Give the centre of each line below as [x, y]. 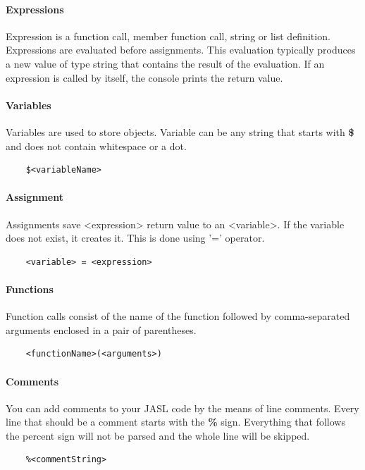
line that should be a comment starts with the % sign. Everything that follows [175, 422]
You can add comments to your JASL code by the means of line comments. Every [182, 408]
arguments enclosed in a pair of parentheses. [101, 329]
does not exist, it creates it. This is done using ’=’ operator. [135, 238]
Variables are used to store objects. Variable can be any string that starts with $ [180, 131]
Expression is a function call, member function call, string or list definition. [168, 36]
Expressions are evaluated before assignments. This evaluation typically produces [181, 50]
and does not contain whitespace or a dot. [96, 146]
